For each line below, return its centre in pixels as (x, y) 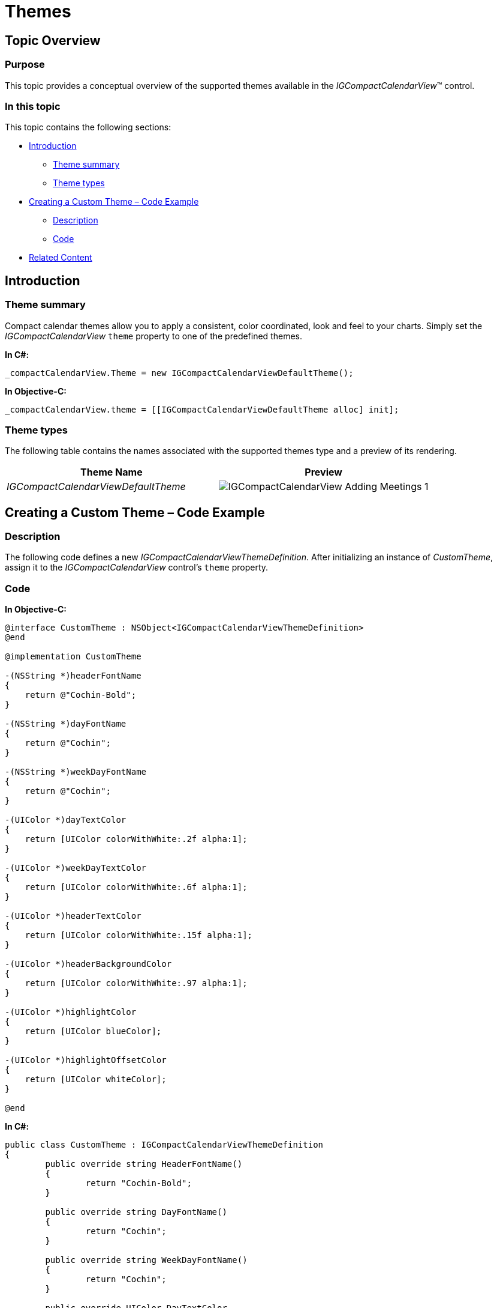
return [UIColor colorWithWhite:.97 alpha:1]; (136, 983)
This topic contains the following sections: (88, 127)
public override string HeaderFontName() (144, 1164)
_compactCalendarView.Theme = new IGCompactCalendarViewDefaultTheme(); (179, 373)
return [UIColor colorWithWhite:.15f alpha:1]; (139, 935)
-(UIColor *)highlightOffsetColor (86, 1060)
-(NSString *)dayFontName (66, 724)
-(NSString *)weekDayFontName (76, 772)
